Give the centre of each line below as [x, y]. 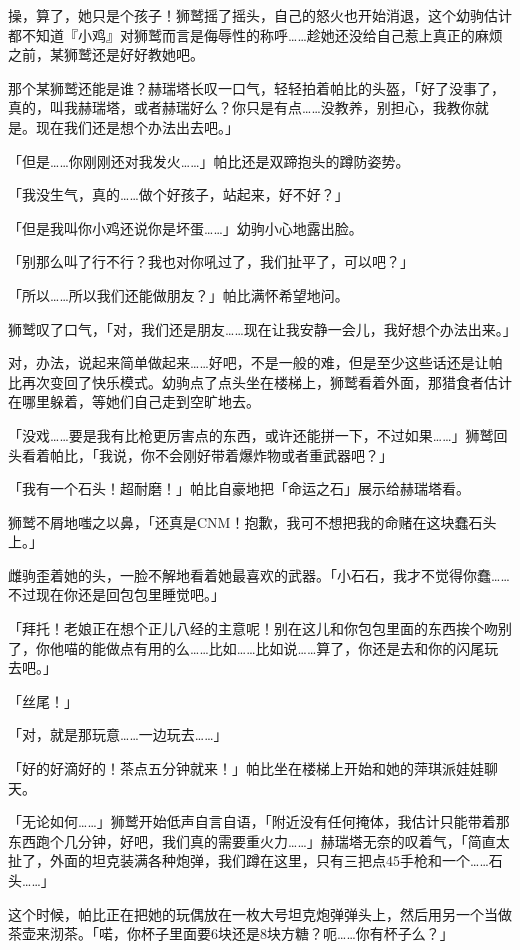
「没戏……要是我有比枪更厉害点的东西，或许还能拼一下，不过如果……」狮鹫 [251, 434]
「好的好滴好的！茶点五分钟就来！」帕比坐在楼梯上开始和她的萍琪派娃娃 [246, 768]
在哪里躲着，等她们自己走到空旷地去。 [134, 401]
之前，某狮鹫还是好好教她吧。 [106, 54]
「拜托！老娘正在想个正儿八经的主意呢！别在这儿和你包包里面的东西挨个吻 [253, 628]
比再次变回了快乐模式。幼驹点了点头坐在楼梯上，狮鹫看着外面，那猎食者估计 [260, 381]
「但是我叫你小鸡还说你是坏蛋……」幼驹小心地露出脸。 [185, 227]
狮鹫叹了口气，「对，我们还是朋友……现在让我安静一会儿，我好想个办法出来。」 [262, 328]
